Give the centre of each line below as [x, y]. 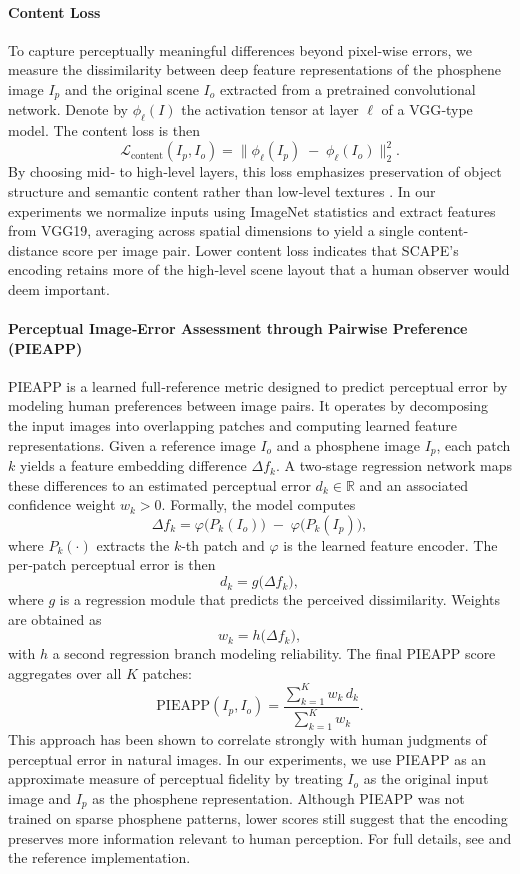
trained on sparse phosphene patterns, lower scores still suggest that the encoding [258, 818]
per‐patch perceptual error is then [112, 564]
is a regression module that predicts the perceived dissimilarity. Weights [280, 599]
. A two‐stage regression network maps [393, 465]
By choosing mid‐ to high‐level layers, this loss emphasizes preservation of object [255, 171]
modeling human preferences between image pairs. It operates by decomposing [248, 405]
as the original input [426, 778]
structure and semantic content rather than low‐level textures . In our [222, 190]
